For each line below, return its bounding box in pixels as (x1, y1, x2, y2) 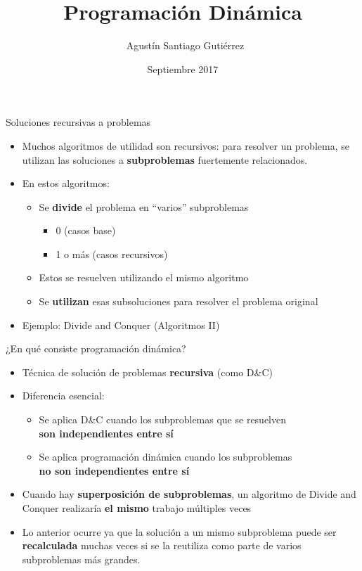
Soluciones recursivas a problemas (6, 115, 151, 129)
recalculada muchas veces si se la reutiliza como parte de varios (22, 538, 302, 553)
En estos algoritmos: (22, 176, 110, 191)
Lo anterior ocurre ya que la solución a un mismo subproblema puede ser (22, 524, 337, 539)
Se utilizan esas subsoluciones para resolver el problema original (39, 294, 318, 309)
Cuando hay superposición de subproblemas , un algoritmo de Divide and (22, 487, 356, 501)
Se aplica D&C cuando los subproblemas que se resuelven (39, 412, 287, 427)
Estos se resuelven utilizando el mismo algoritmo (39, 270, 249, 285)
